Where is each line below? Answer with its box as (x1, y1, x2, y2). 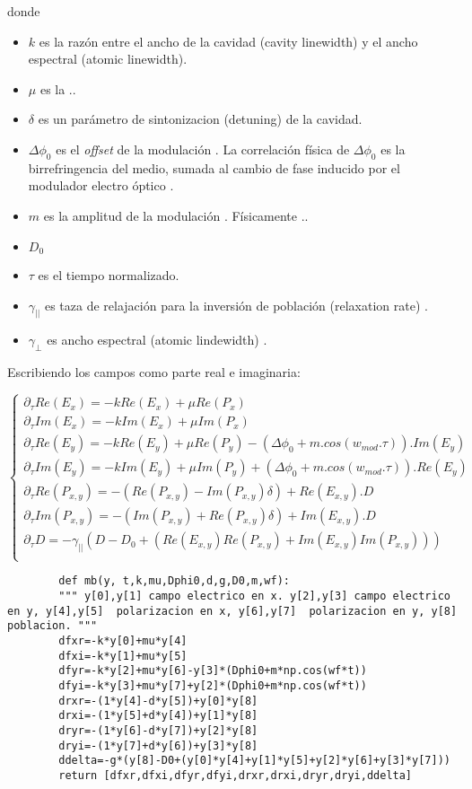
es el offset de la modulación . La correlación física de (56, 139, 350, 158)
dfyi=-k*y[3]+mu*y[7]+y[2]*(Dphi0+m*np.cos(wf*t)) (58, 679, 367, 693)
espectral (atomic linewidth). (28, 49, 188, 68)
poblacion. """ (7, 619, 98, 633)
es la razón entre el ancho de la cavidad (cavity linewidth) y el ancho (39, 31, 418, 50)
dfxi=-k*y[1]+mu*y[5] (58, 649, 188, 662)
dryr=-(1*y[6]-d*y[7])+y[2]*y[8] (58, 724, 258, 738)
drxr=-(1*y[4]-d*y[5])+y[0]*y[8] (58, 694, 258, 707)
